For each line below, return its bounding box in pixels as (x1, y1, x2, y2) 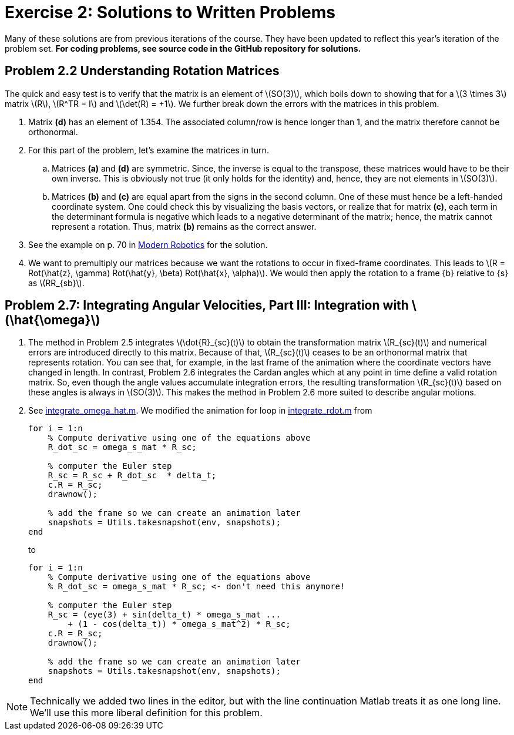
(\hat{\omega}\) (5, 313, 100, 328)
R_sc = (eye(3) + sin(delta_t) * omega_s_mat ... (48, 610, 281, 620)
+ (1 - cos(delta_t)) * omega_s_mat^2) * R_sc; (68, 619, 291, 629)
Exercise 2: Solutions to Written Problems (5, 2, 335, 22)
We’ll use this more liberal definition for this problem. (30, 707, 263, 719)
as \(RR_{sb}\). (28, 277, 85, 288)
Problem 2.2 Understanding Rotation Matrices (5, 63, 280, 79)
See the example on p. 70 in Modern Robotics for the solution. (28, 239, 268, 250)
